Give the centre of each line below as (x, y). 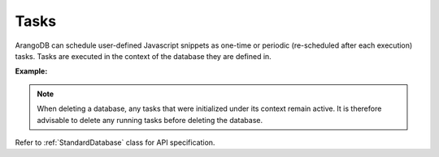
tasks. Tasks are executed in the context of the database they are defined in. (143, 56)
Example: (31, 71)
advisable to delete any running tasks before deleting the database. (150, 120)
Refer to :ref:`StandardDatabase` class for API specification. (115, 142)
